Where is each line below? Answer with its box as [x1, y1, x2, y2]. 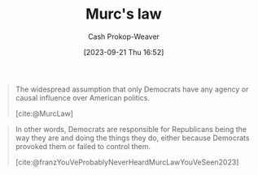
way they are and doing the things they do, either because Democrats [15, 133, 250, 143]
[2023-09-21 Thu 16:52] [83, 47, 164, 57]
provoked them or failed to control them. [15, 141, 151, 151]
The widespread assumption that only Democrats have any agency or [15, 84, 249, 94]
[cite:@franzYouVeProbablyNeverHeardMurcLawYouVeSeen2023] [15, 157, 239, 167]
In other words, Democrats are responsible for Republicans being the [15, 124, 247, 134]
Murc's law [85, 5, 162, 23]
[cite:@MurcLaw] [15, 109, 74, 118]
